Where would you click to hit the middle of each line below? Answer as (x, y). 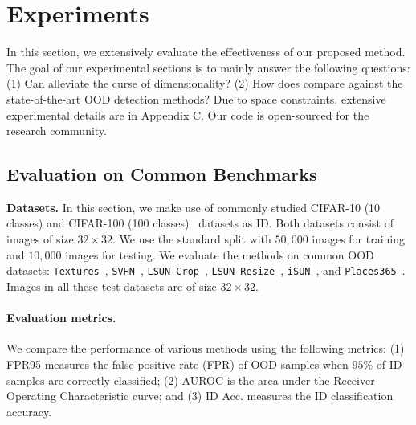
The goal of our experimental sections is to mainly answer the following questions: (208, 67)
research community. (57, 131)
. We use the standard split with (192, 239)
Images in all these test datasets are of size (112, 286)
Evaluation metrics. (61, 318)
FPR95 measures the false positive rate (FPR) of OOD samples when (177, 364)
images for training (359, 239)
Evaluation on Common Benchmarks (162, 174)
